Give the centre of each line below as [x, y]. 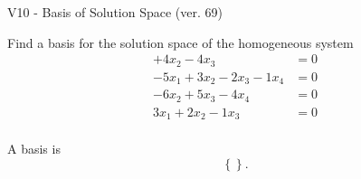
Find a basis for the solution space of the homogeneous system [180, 42]
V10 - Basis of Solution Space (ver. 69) [115, 12]
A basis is [34, 149]
